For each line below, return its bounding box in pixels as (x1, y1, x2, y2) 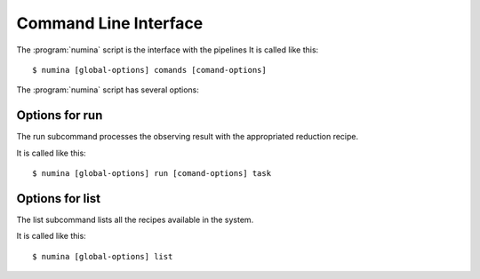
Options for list (16, 191, 101, 206)
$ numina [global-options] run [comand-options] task (32, 169, 271, 179)
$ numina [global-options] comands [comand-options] (32, 65, 267, 75)
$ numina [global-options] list (32, 251, 173, 261)
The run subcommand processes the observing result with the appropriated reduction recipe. (16, 132, 359, 142)
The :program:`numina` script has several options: (16, 84, 200, 95)
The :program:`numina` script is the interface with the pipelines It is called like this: (16, 44, 319, 55)
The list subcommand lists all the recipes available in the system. (16, 214, 254, 225)
